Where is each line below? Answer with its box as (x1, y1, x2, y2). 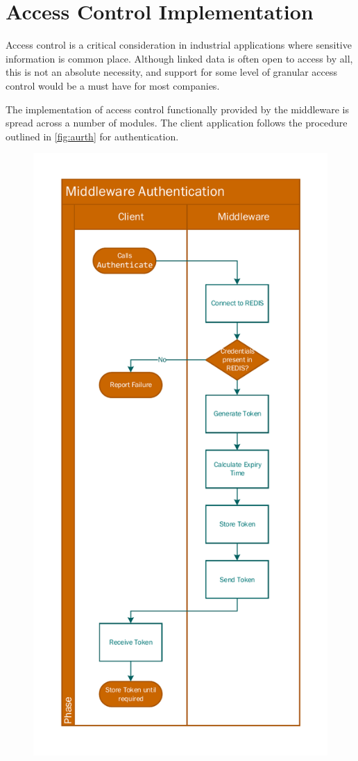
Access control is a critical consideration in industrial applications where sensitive (6, 38, 352, 52)
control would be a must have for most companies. (6, 78, 220, 92)
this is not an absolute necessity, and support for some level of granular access (6, 65, 337, 79)
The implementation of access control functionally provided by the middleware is (6, 101, 350, 116)
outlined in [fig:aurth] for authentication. (6, 129, 179, 143)
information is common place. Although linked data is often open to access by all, (6, 51, 353, 65)
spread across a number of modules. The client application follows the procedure (6, 115, 348, 130)
